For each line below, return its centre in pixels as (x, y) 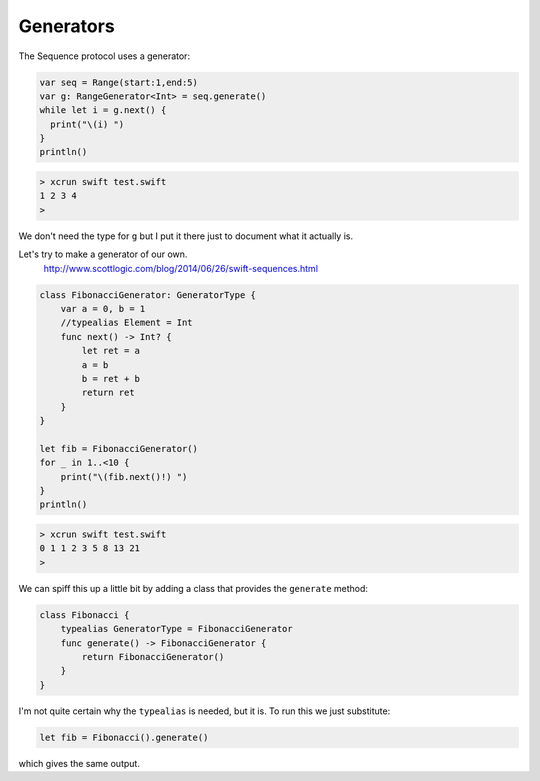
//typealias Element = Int (127, 323)
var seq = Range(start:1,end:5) (119, 82)
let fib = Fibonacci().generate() (124, 737)
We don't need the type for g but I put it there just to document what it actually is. (186, 236)
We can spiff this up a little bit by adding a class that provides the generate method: (193, 588)
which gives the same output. (79, 763)
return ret (108, 393)
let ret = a (110, 351)
